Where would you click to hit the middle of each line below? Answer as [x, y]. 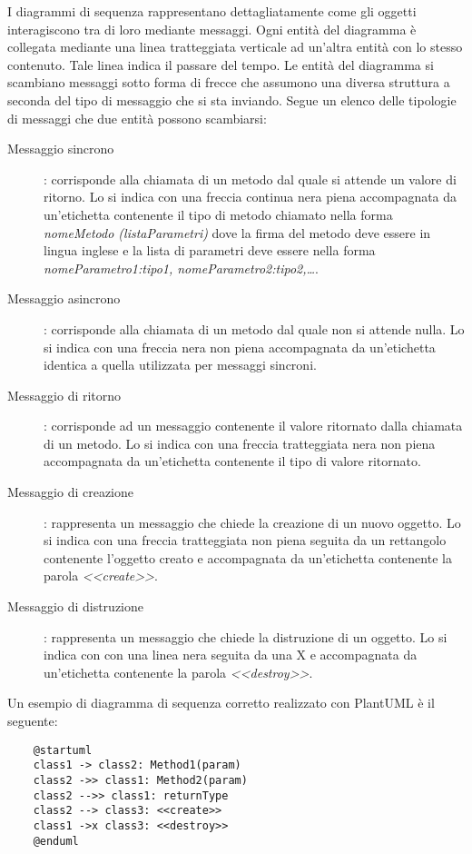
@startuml [63, 750]
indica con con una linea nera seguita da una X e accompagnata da [231, 655]
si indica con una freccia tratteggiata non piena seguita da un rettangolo [245, 540]
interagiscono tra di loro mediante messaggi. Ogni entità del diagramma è [212, 29]
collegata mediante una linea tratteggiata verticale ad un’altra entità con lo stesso [235, 47]
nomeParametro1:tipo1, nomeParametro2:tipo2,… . [181, 268]
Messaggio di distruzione [75, 606]
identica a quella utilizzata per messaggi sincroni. [180, 365]
